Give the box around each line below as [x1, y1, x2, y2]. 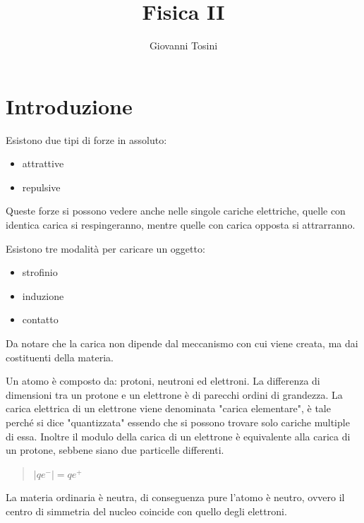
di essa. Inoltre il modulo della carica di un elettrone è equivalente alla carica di [6, 428, 351, 443]
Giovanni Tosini [149, 38, 218, 53]
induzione [22, 288, 64, 303]
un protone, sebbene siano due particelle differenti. [6, 443, 224, 457]
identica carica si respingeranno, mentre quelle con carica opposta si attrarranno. [6, 217, 356, 232]
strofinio [22, 265, 58, 279]
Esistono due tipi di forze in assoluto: [6, 132, 167, 147]
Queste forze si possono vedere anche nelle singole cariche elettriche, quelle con [6, 203, 346, 218]
